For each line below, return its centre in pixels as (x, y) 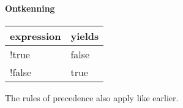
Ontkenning (30, 8)
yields (85, 36)
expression (35, 36)
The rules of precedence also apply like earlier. (92, 97)
